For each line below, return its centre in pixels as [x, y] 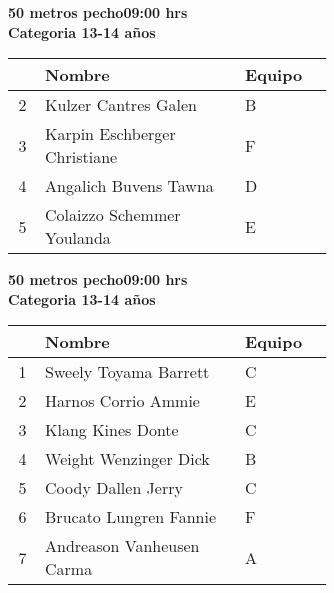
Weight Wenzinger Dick [127, 459]
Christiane [81, 157]
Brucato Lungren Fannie [131, 517]
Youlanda [78, 238]
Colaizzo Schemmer [113, 215]
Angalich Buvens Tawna [129, 186]
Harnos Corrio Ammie [122, 401]
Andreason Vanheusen [122, 546]
